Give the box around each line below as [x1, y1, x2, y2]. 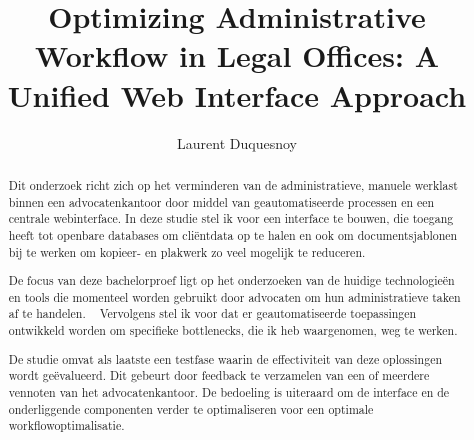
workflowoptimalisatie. [8, 417, 125, 434]
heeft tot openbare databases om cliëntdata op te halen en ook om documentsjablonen [8, 226, 458, 243]
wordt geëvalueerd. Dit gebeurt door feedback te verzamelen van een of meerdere [8, 367, 430, 384]
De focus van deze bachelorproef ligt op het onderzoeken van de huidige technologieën [8, 272, 455, 289]
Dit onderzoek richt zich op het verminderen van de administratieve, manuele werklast [8, 176, 458, 193]
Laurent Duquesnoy [177, 132, 297, 153]
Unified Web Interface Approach [7, 74, 467, 115]
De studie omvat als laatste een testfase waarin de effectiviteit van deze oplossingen [8, 350, 443, 367]
